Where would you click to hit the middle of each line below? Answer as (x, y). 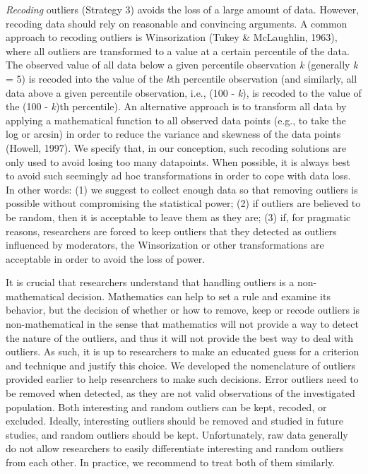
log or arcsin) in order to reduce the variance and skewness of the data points (173, 134)
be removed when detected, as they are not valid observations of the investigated (180, 393)
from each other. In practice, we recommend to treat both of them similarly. (171, 462)
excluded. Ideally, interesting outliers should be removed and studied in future (175, 421)
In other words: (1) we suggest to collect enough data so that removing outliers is (182, 189)
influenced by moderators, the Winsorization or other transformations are (165, 245)
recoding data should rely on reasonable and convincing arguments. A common (177, 23)
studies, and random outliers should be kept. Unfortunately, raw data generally (177, 434)
